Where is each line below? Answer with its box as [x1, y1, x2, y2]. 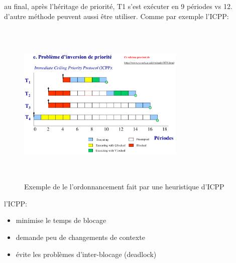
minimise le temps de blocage [16, 215, 106, 225]
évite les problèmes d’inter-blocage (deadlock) [16, 248, 157, 259]
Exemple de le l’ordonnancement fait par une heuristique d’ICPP [24, 181, 224, 192]
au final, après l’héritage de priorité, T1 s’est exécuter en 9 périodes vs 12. [4, 1, 232, 11]
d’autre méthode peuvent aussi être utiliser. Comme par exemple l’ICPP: [4, 11, 229, 21]
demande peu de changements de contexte [16, 231, 145, 242]
